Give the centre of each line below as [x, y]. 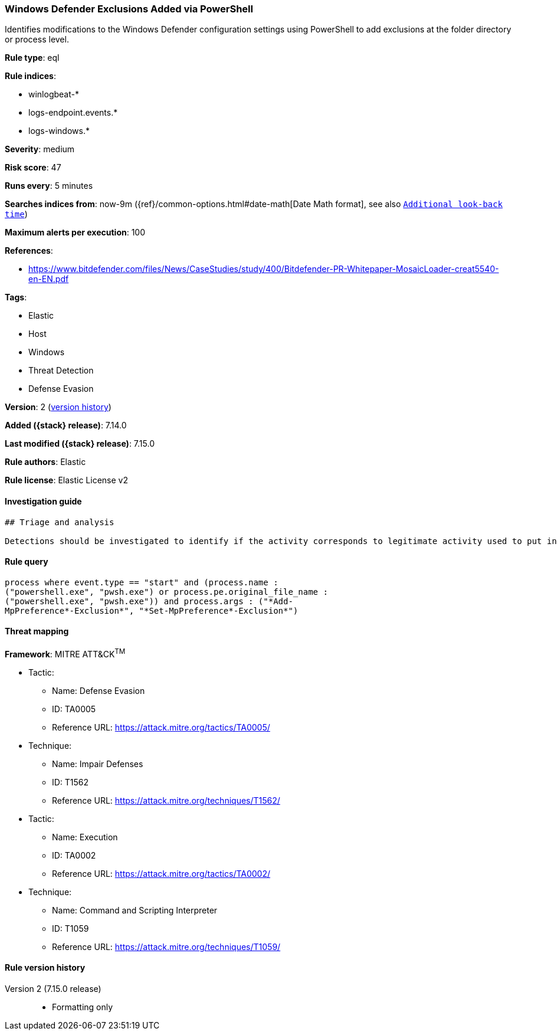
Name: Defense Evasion [99, 690]
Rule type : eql [32, 58]
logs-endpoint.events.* [73, 113]
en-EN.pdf [49, 279]
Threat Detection [61, 371]
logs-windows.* [59, 131]
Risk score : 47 [33, 168]
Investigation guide [43, 501]
